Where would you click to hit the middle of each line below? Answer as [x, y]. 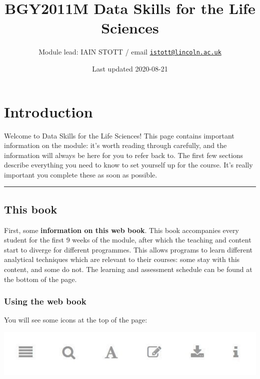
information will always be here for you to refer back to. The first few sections [124, 155]
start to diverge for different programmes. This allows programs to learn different [128, 249]
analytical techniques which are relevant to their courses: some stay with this [122, 259]
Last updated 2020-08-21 [130, 68]
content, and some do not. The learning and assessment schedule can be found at [128, 269]
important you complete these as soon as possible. [81, 174]
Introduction [48, 111]
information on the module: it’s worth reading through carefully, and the [115, 145]
